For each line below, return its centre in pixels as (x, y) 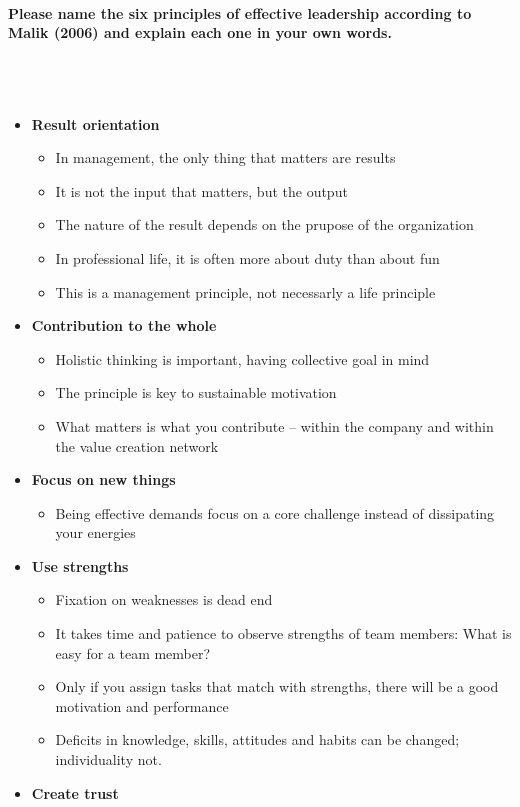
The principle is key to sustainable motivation (196, 392)
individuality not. (108, 759)
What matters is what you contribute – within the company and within (274, 425)
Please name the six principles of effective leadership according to (240, 12)
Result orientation (95, 123)
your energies (95, 532)
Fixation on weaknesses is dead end (164, 599)
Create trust (75, 792)
